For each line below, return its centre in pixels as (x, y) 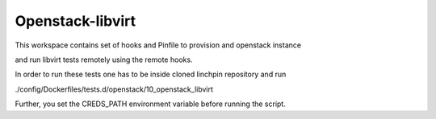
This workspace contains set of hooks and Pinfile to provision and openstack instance (158, 45)
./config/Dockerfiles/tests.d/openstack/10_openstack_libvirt (114, 89)
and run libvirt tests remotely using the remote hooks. (104, 59)
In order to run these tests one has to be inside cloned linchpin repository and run (151, 74)
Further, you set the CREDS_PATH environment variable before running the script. (150, 104)
